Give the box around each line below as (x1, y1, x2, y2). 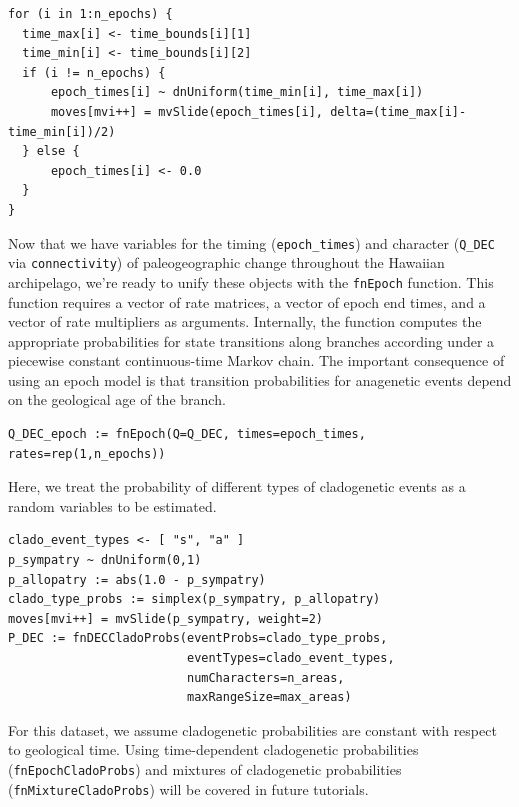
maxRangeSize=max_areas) (186, 690, 352, 705)
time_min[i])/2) (8, 124, 116, 139)
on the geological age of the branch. (8, 389, 226, 410)
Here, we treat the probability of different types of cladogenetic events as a (8, 476, 466, 497)
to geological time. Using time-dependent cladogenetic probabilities (8, 739, 419, 760)
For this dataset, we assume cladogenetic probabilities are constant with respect (8, 719, 497, 740)
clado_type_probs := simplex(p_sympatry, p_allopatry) (8, 592, 381, 607)
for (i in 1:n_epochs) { (8, 7, 173, 21)
